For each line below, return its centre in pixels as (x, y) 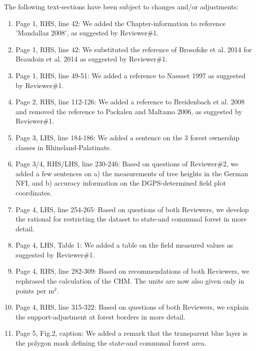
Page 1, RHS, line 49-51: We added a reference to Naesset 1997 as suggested (130, 75)
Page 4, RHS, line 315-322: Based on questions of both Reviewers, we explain (132, 307)
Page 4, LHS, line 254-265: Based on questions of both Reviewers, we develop (132, 209)
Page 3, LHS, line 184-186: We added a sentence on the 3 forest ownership (128, 137)
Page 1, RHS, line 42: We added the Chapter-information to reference (121, 23)
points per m (35, 290)
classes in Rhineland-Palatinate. (64, 147)
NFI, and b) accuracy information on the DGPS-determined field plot (121, 183)
